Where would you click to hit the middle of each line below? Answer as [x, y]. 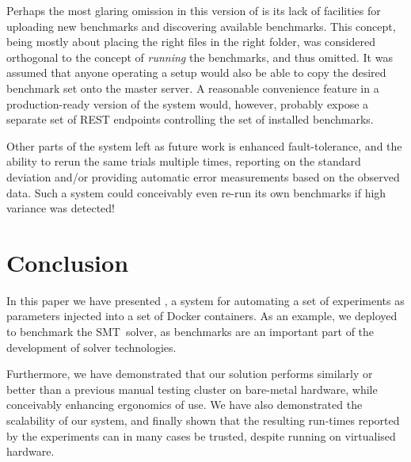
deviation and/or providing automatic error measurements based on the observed [203, 176]
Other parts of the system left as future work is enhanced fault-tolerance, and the [204, 145]
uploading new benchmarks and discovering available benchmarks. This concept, [201, 26]
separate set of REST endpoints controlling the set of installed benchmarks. [190, 119]
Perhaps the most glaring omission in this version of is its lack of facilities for [194, 10]
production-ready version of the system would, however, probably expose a [188, 103]
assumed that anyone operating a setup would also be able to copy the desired [196, 73]
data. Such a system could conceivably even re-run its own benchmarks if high [196, 192]
